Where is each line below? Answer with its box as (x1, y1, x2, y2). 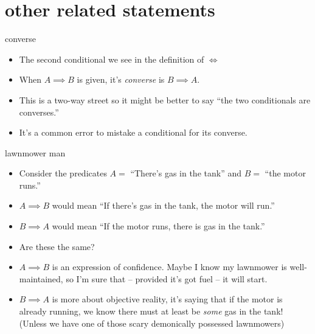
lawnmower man (5, 146, 66, 159)
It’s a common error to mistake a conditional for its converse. (19, 126, 247, 139)
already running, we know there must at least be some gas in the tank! (19, 305, 283, 318)
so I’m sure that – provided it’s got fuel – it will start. (66, 272, 268, 285)
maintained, (19, 272, 63, 285)
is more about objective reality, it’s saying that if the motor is (52, 293, 283, 305)
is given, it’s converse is (77, 73, 165, 86)
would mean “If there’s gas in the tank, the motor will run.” (52, 199, 275, 212)
